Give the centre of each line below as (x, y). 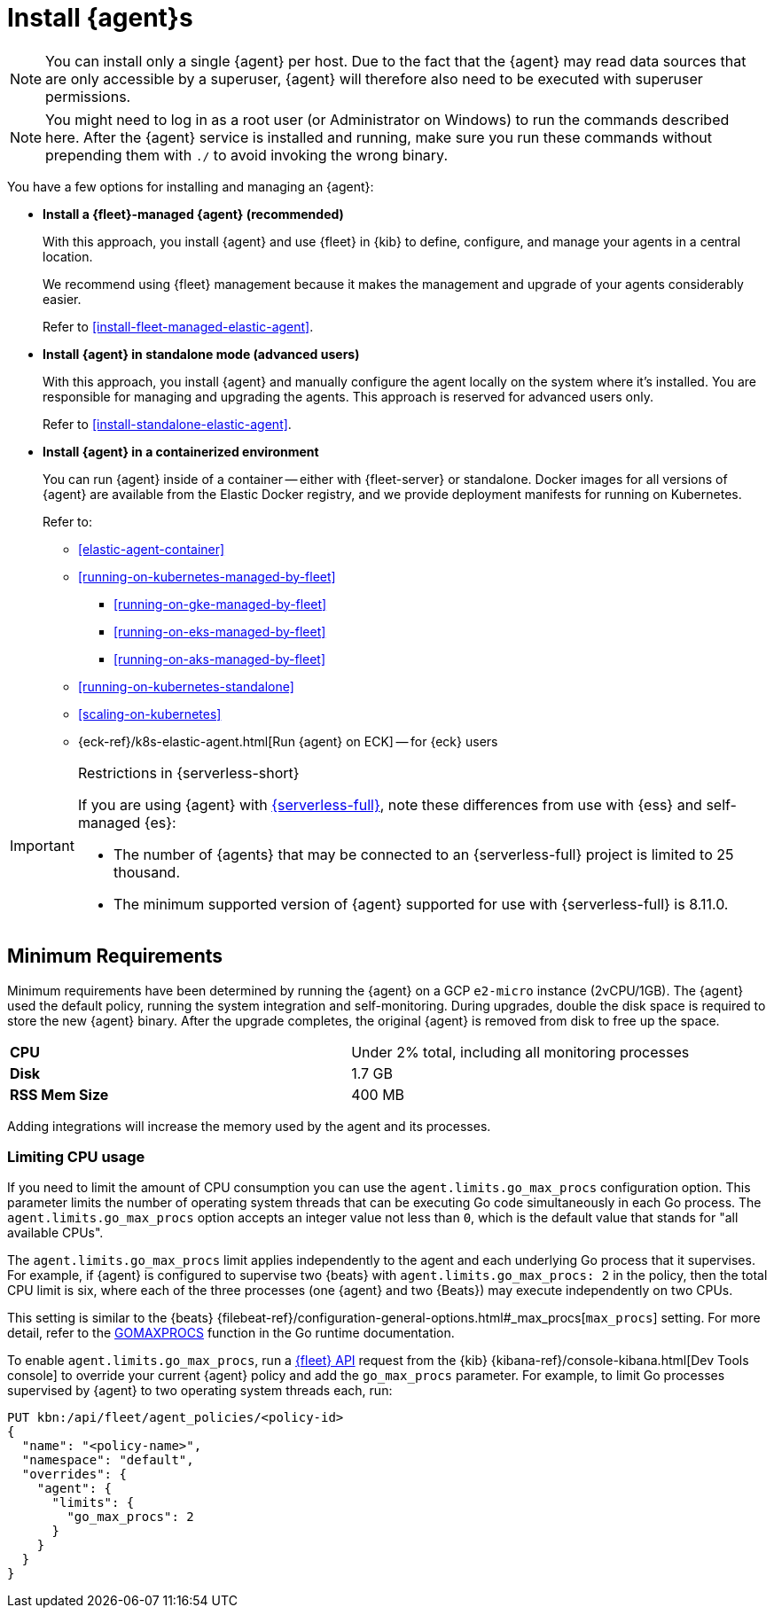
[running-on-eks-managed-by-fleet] (220, 631)
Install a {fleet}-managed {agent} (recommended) (193, 214)
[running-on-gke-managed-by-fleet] (220, 604)
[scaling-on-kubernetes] (150, 714)
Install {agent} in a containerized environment (181, 451)
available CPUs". (55, 1233)
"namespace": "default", (108, 1460)
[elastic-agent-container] (152, 549)
